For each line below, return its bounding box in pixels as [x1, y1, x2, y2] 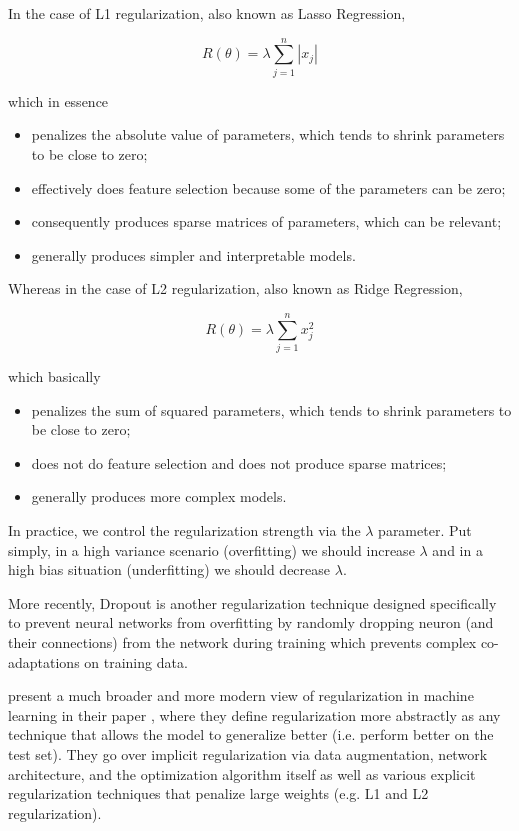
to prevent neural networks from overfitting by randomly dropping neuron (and [8, 612, 494, 633]
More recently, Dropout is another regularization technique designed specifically [8, 592, 497, 613]
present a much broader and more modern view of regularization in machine [8, 685, 474, 706]
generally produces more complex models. [31, 486, 287, 507]
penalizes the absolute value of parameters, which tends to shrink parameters [31, 124, 505, 145]
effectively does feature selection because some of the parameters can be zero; [31, 177, 506, 198]
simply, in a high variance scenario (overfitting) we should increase [8, 539, 415, 560]
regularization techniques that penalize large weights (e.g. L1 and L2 [8, 783, 429, 804]
